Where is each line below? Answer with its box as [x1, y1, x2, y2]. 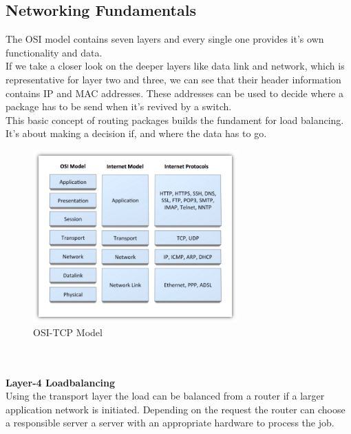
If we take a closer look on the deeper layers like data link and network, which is [6, 59, 345, 73]
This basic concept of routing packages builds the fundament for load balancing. [6, 112, 344, 127]
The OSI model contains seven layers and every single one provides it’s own [6, 32, 324, 46]
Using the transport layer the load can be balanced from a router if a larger [6, 389, 325, 403]
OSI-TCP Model [33, 324, 103, 339]
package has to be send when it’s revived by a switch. [6, 99, 232, 114]
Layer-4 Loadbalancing [6, 375, 116, 389]
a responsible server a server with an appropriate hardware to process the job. [6, 415, 334, 430]
